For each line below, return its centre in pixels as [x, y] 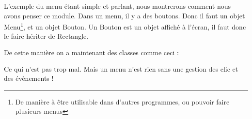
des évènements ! [29, 78]
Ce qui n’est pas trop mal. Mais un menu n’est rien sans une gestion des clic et [121, 68]
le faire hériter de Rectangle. [46, 36]
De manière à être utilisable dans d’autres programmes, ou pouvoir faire [122, 101]
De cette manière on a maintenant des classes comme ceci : [91, 52]
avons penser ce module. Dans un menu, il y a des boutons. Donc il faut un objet [125, 15]
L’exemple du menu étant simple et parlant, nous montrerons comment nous [118, 6]
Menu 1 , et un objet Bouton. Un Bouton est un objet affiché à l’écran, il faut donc [125, 26]
